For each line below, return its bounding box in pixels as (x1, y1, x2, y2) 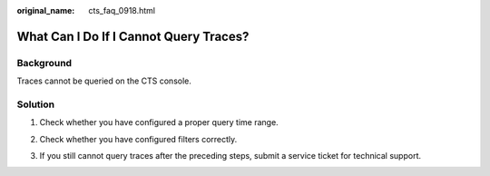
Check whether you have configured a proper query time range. (39, 117, 279, 128)
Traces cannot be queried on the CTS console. (16, 75, 192, 86)
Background (16, 56, 73, 69)
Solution (16, 98, 55, 111)
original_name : (16, 5, 75, 15)
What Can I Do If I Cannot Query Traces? (16, 28, 250, 44)
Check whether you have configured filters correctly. (39, 133, 238, 144)
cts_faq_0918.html (88, 5, 156, 15)
